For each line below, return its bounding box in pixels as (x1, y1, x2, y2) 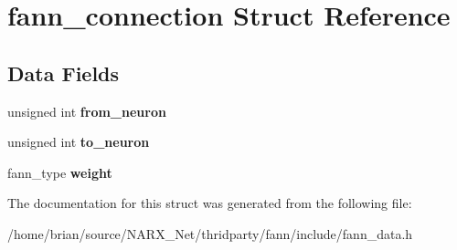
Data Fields (7, 58, 120, 87)
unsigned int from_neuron (7, 101, 166, 120)
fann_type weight (7, 162, 112, 182)
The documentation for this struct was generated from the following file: (7, 193, 412, 213)
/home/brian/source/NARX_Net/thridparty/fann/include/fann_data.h (7, 224, 413, 243)
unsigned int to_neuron (7, 132, 150, 151)
